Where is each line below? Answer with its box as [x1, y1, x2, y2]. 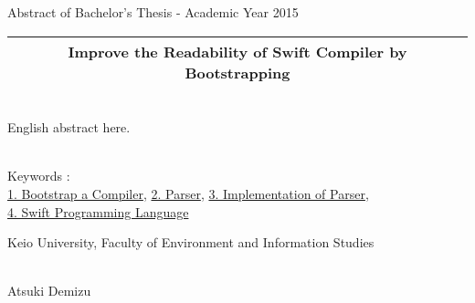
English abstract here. [7, 118, 131, 137]
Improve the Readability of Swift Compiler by [68, 40, 407, 62]
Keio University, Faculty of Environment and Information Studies [7, 233, 375, 252]
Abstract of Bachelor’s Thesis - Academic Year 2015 [7, 3, 299, 21]
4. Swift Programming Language [7, 202, 189, 221]
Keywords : [7, 166, 70, 185]
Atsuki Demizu [7, 281, 91, 300]
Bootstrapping [185, 61, 290, 83]
